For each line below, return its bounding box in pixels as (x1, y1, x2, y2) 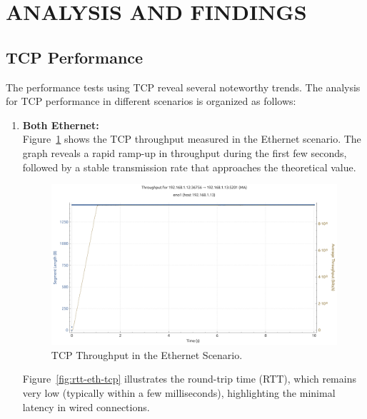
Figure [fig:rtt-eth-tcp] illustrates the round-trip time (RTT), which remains (22, 371, 356, 386)
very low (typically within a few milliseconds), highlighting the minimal (22, 385, 336, 400)
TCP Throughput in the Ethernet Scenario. (51, 347, 243, 362)
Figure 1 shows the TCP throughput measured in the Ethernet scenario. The (22, 131, 361, 146)
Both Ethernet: (22, 117, 99, 132)
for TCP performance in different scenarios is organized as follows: (6, 94, 296, 108)
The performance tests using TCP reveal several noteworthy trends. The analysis (6, 79, 361, 94)
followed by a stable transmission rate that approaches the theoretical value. (22, 159, 356, 174)
